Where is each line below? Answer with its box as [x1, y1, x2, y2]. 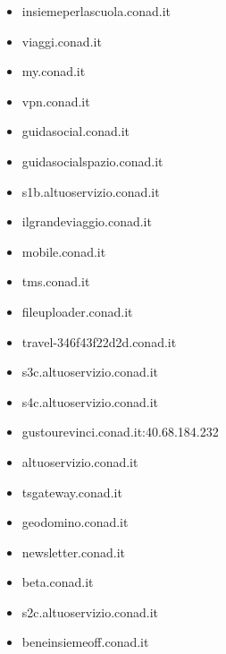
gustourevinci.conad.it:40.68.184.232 [21, 422, 219, 441]
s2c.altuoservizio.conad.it [21, 602, 159, 621]
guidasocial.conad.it [21, 122, 130, 140]
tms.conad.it [21, 272, 90, 291]
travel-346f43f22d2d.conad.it [21, 332, 177, 351]
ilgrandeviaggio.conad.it [21, 212, 152, 231]
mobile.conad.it [21, 242, 106, 260]
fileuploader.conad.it [21, 302, 133, 320]
